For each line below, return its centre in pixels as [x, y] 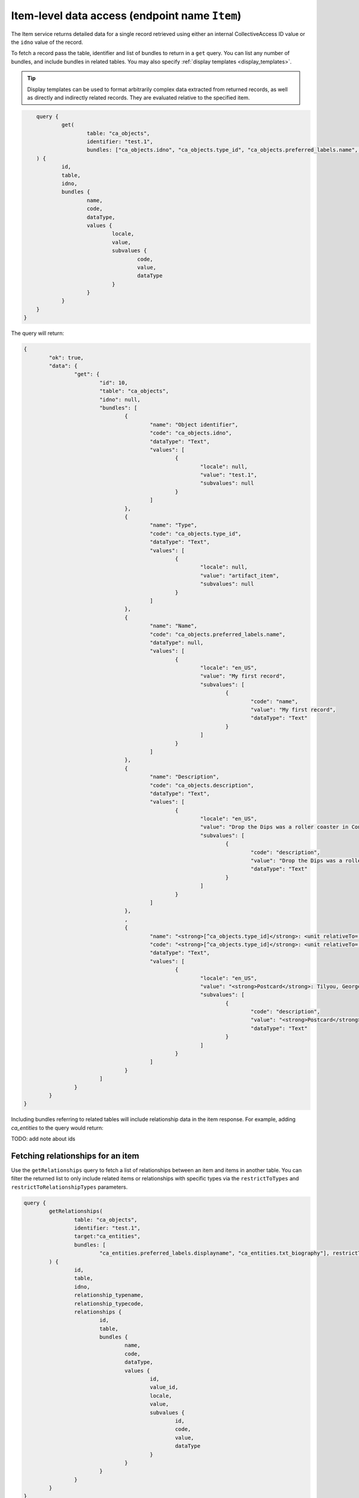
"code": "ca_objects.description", [202, 785]
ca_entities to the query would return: [57, 1128]
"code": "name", [274, 701]
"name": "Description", [185, 777]
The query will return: [38, 333]
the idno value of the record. [47, 42]
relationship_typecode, [109, 1304]
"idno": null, [120, 399]
